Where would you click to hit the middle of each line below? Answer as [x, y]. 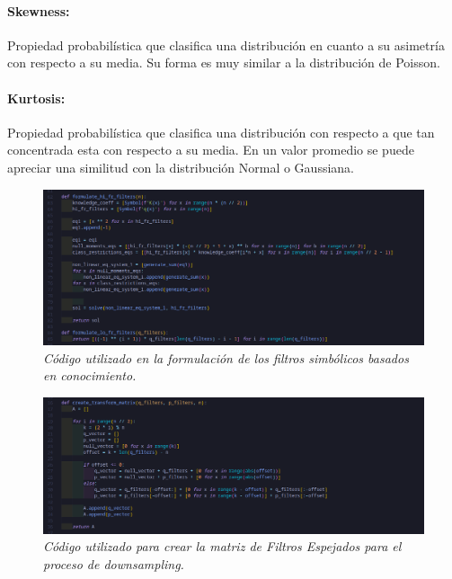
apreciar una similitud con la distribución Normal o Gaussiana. [181, 167]
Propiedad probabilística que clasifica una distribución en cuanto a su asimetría [226, 45]
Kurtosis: [36, 98]
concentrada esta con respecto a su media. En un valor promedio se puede [211, 150]
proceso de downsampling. [114, 563]
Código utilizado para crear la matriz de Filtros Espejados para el [222, 546]
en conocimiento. [90, 375]
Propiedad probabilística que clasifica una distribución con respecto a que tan [221, 132]
